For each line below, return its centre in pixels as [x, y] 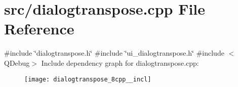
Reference [39, 29]
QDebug [17, 62]
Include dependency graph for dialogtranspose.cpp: [120, 62]
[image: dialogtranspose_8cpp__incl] [88, 79]
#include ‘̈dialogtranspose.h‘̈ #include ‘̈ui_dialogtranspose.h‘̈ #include [114, 53]
